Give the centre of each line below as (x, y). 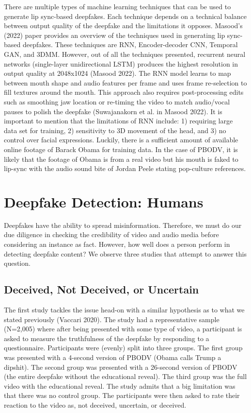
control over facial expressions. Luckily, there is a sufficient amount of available (121, 140)
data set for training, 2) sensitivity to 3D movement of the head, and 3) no (115, 130)
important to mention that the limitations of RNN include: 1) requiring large (118, 121)
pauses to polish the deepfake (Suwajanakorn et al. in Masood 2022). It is (113, 111)
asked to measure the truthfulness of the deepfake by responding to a (107, 338)
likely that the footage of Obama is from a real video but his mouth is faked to (121, 159)
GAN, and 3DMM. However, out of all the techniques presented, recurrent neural (125, 54)
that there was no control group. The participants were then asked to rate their (122, 395)
